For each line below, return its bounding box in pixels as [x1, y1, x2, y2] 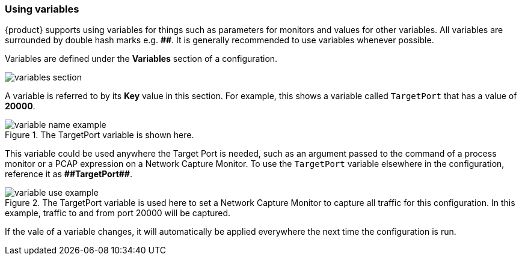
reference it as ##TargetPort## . [5, 169, 132, 180]
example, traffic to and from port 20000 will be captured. [5, 208, 231, 219]
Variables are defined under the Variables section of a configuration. [5, 53, 278, 64]
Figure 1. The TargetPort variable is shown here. [5, 130, 194, 141]
